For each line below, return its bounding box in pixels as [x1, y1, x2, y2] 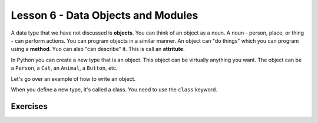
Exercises [11, 101, 48, 111]
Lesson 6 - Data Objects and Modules [11, 9, 198, 22]
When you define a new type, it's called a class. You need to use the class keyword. [11, 86, 217, 93]
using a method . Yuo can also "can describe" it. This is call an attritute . [11, 46, 185, 53]
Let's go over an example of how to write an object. [11, 75, 136, 82]
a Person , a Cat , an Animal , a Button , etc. [11, 64, 118, 71]
